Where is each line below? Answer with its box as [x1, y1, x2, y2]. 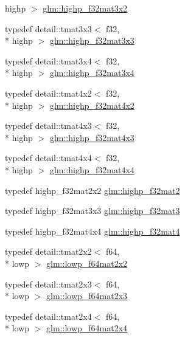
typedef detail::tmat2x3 [5, 277, 92, 290]
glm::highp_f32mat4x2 [49, 98, 134, 111]
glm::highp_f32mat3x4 [49, 66, 134, 79]
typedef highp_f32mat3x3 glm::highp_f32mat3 [5, 204, 180, 217]
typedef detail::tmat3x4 [5, 54, 92, 67]
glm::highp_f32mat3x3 [49, 34, 134, 47]
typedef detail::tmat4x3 [5, 119, 92, 132]
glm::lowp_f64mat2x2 [46, 257, 128, 269]
